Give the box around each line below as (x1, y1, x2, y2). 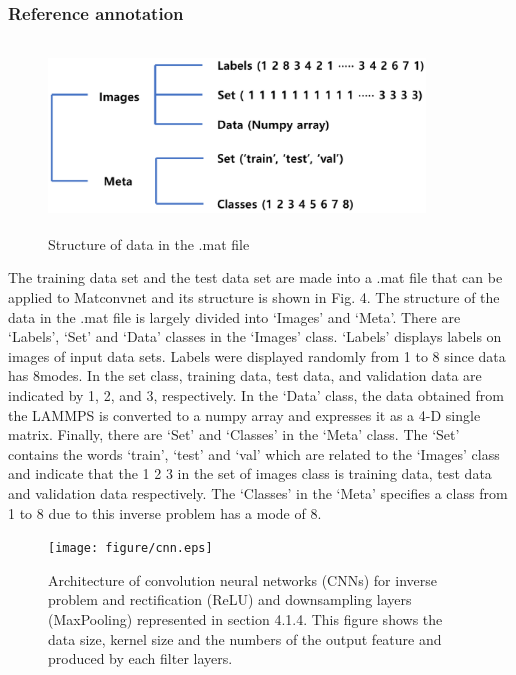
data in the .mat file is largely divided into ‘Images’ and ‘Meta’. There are (8, 306, 461, 327)
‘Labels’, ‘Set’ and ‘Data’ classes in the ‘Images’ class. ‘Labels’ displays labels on (8, 326, 502, 347)
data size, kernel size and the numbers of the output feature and (48, 628, 442, 649)
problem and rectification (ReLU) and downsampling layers (48, 589, 412, 610)
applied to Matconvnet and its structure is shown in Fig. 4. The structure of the (8, 286, 500, 307)
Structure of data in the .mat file (48, 233, 250, 254)
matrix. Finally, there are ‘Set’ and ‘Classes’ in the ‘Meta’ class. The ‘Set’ (8, 424, 460, 445)
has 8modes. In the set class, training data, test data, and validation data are (8, 365, 482, 386)
